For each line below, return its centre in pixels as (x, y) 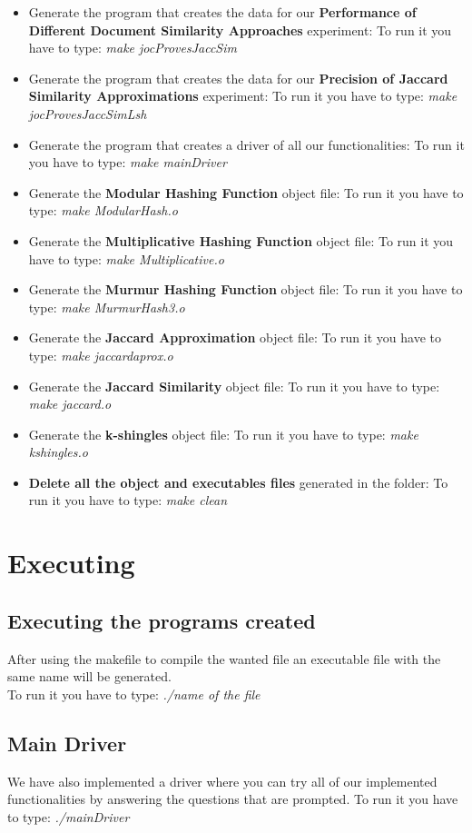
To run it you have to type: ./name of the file (134, 694)
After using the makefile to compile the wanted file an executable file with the (224, 658)
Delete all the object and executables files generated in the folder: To (238, 482)
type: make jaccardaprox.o (101, 355)
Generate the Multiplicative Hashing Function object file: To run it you (241, 240)
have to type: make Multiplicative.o (126, 258)
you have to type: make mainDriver (128, 162)
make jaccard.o (70, 404)
